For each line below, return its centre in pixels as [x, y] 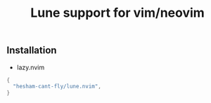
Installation [32, 50]
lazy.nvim [31, 67]
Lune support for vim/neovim [117, 13]
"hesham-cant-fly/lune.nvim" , [57, 87]
